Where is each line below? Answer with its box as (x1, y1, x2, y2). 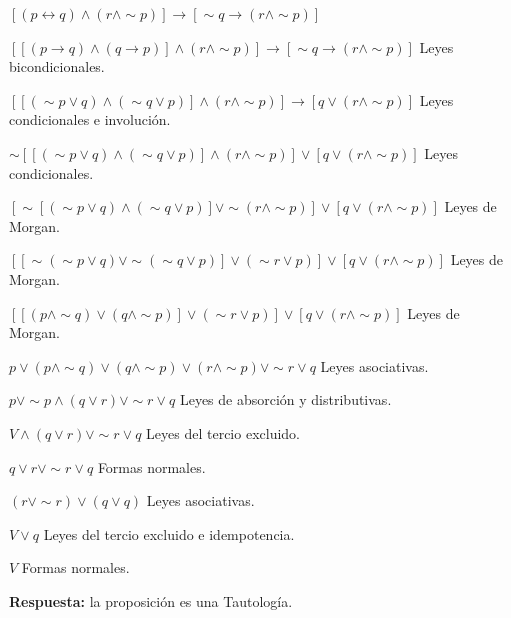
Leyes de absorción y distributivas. (179, 389, 392, 410)
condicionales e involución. (9, 109, 171, 130)
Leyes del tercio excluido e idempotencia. (43, 523, 295, 544)
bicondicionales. (9, 56, 105, 77)
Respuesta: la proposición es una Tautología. (9, 590, 293, 611)
